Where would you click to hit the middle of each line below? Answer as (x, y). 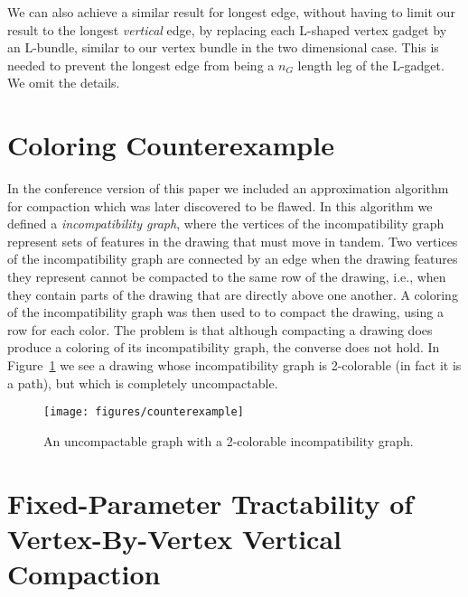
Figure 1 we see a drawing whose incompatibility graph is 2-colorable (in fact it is (234, 365)
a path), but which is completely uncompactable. (143, 382)
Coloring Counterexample (171, 145)
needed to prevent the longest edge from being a (141, 65)
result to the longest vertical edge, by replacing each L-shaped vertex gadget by (227, 29)
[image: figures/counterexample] (144, 412)
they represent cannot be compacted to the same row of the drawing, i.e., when (227, 277)
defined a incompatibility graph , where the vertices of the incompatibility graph (226, 224)
